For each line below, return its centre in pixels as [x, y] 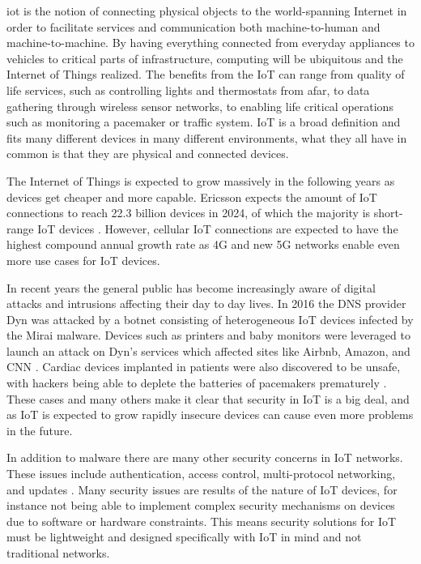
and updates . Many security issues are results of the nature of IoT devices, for [202, 489]
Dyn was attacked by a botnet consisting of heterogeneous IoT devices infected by [210, 319]
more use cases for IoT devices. [83, 260]
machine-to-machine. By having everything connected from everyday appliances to [210, 43]
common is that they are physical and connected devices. [148, 154]
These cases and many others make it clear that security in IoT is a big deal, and [208, 398]
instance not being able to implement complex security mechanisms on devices [201, 505]
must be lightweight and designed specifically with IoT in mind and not [184, 537]
